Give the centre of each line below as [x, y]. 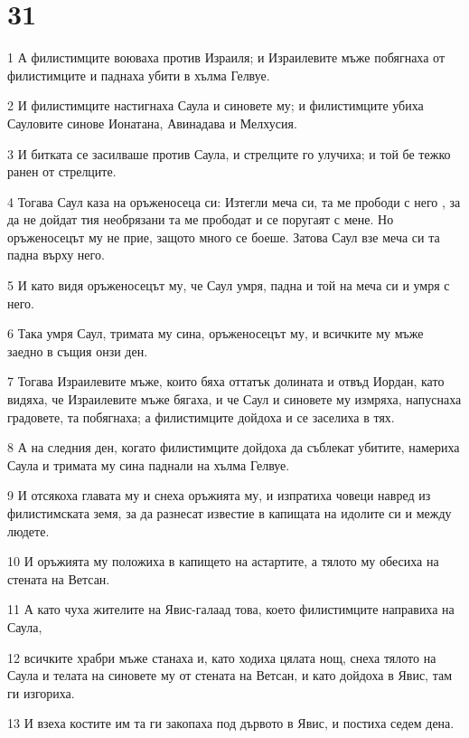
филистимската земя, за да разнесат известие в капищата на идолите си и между [230, 513]
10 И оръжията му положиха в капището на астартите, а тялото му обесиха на [223, 561]
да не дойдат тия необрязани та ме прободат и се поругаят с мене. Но [201, 219]
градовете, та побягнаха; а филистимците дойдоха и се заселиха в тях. [201, 416]
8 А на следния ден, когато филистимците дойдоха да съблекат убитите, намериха [234, 447]
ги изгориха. [41, 692]
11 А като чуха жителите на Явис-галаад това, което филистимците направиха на [231, 609]
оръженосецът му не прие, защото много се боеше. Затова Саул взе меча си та [224, 237]
